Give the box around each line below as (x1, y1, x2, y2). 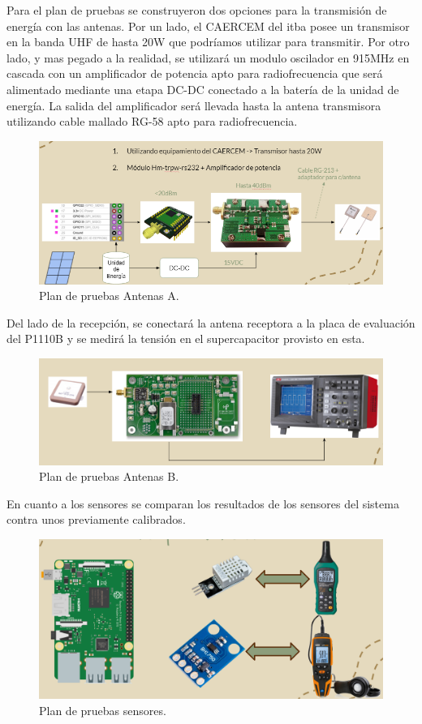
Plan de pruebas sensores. (39, 701, 166, 718)
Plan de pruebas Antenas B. (39, 468, 179, 485)
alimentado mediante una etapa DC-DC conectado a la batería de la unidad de (6, 80, 399, 97)
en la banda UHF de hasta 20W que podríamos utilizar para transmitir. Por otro (6, 33, 410, 50)
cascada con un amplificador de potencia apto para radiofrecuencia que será (6, 65, 383, 82)
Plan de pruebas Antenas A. (39, 287, 179, 304)
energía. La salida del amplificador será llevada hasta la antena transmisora (6, 96, 381, 114)
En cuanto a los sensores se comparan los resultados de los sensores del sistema (6, 495, 399, 512)
